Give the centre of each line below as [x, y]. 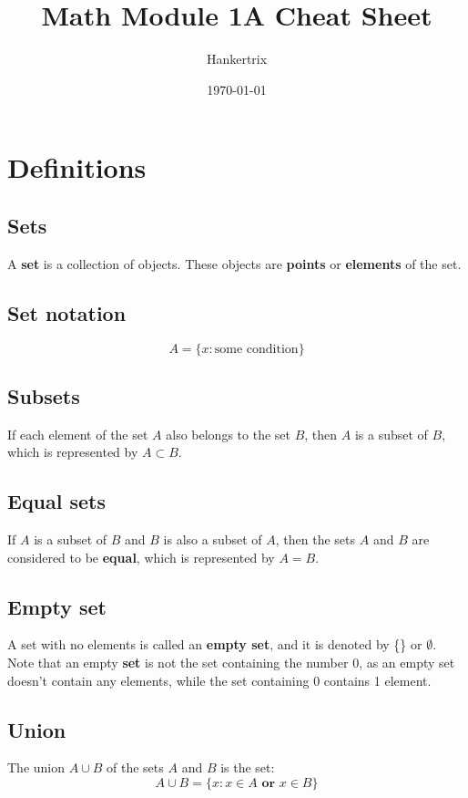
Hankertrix [237, 59]
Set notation [67, 312]
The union [36, 767]
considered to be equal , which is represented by [141, 557]
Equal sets [57, 501]
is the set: [248, 767]
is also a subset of [213, 539]
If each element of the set [78, 434]
